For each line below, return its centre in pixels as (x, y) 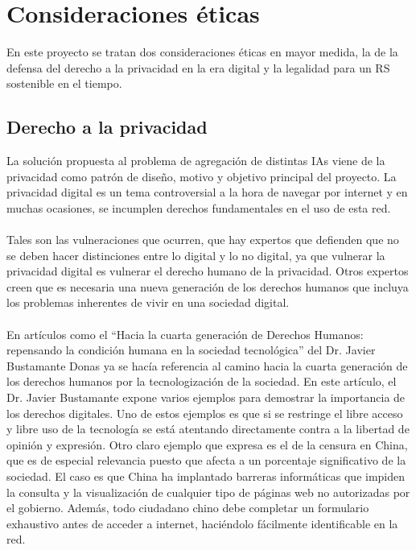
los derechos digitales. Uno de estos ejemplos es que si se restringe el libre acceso (205, 413)
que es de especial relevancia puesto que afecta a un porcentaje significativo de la (206, 460)
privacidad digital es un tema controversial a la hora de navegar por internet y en (207, 192)
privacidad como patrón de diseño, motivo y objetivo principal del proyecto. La (202, 176)
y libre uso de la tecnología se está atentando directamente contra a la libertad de (208, 429)
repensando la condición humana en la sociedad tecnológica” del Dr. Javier (191, 350)
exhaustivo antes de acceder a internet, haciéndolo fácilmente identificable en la (202, 523)
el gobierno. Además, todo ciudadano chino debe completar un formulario (188, 508)
